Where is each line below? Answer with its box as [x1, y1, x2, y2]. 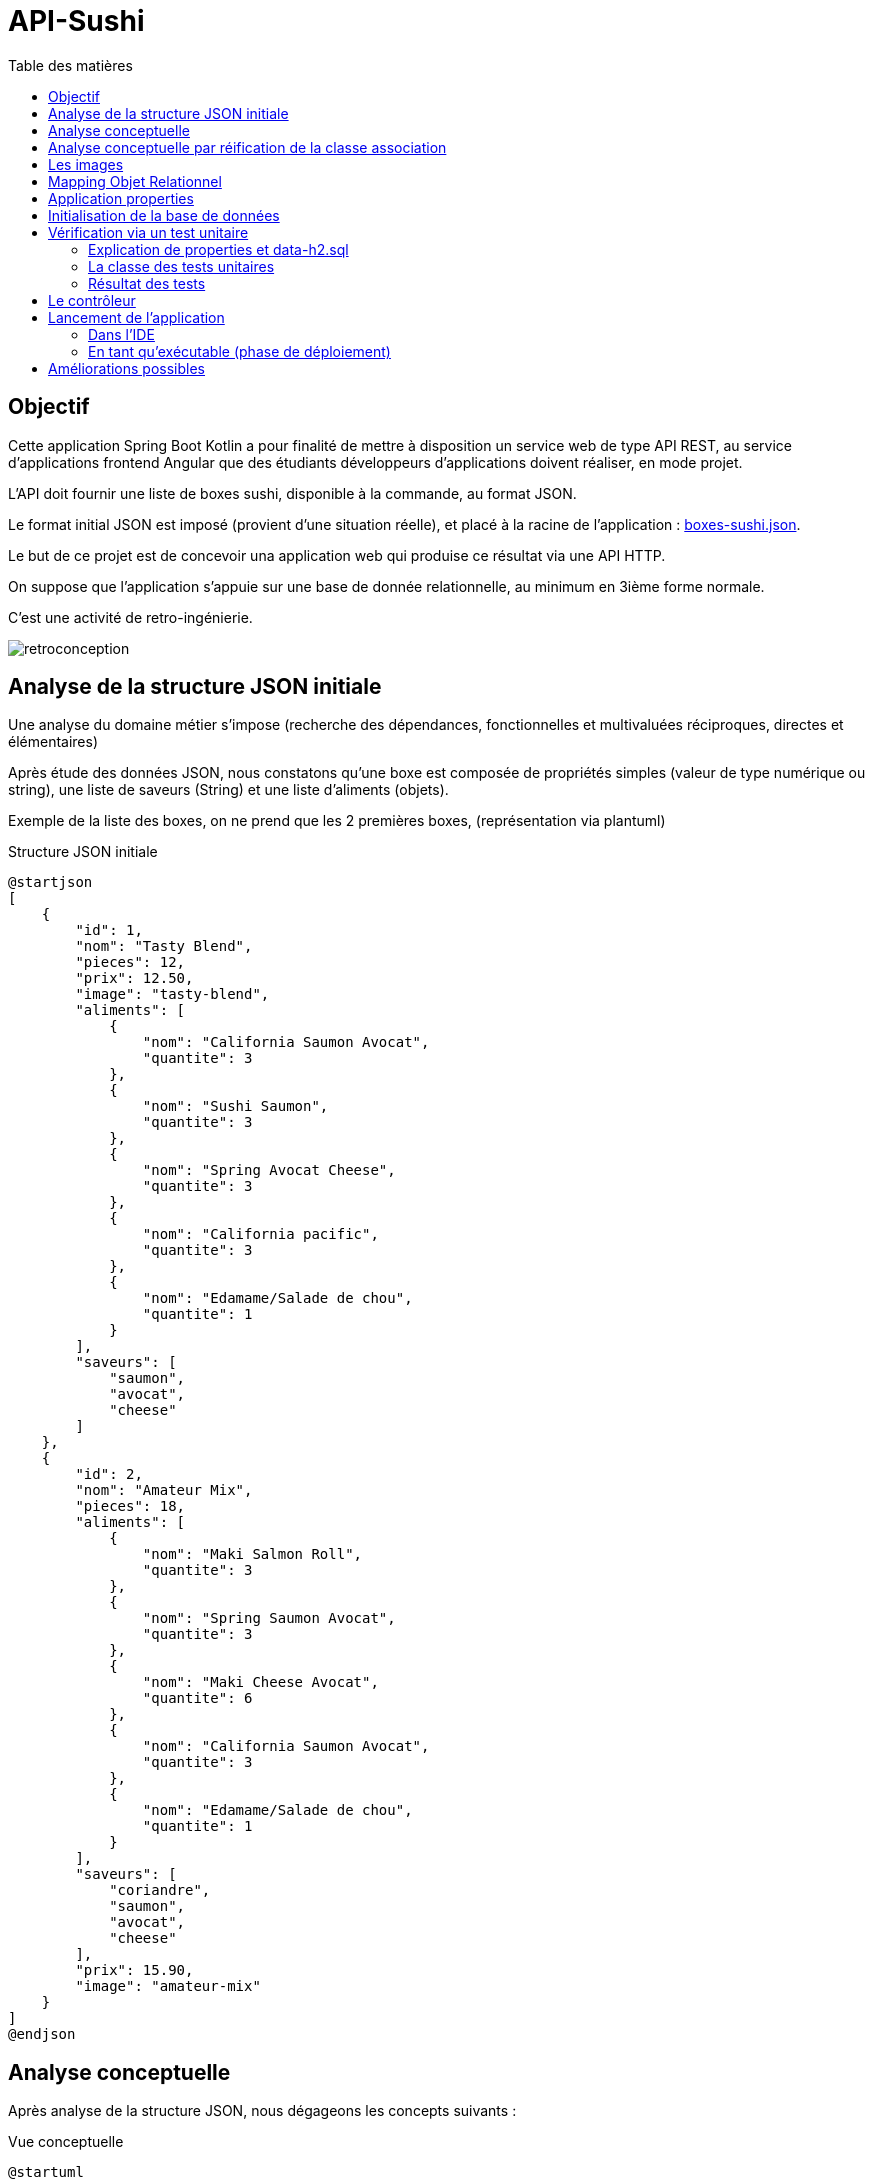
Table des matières [8, 56, 133, 74]
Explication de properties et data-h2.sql [88, 240, 349, 258]
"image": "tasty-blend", [75, 986, 270, 1003]
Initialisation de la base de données [48, 206, 280, 224]
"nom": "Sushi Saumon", [142, 1098, 329, 1115]
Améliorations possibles [48, 359, 206, 377]
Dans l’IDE [88, 325, 155, 343]
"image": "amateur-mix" [75, 1978, 261, 1995]
